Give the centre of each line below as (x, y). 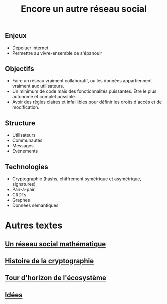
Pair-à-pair (23, 190)
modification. (26, 107)
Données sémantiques (35, 205)
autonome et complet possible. (44, 97)
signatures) (24, 184)
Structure (20, 123)
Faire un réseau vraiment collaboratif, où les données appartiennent (82, 81)
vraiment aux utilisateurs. (38, 86)
